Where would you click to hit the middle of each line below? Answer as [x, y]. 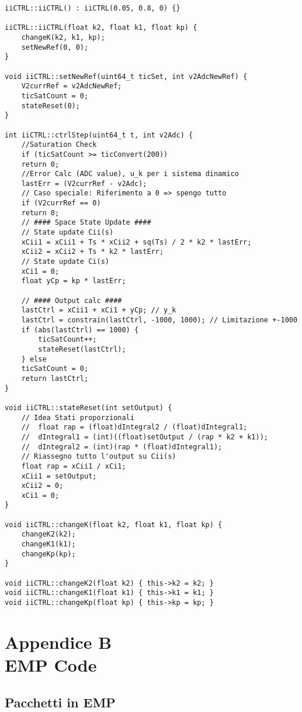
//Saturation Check [59, 145]
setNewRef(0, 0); [55, 47]
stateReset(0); [51, 106]
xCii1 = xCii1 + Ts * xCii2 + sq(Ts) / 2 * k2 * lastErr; [136, 242]
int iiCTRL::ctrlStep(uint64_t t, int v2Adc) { [99, 135]
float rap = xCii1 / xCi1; [74, 466]
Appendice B [58, 642]
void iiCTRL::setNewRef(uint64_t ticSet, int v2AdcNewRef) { [126, 76]
